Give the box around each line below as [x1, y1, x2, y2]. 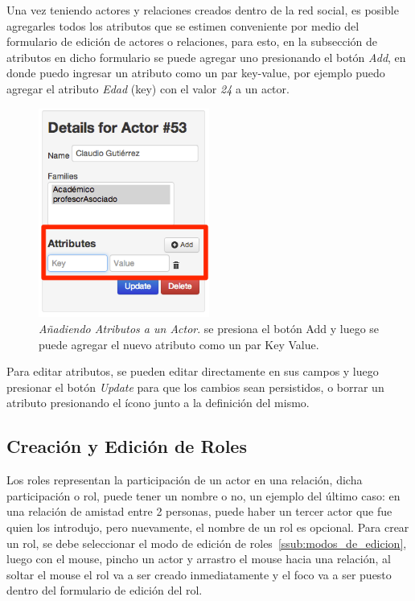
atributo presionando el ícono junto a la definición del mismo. [6, 394, 310, 411]
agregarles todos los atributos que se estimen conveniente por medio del [6, 17, 360, 34]
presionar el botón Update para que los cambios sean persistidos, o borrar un [6, 378, 384, 395]
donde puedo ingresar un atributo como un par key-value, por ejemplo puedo [6, 64, 385, 81]
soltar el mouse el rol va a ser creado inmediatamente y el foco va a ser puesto [6, 566, 392, 582]
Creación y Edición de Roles [6, 434, 247, 459]
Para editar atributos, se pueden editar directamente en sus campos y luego [6, 363, 379, 380]
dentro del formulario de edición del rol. [6, 582, 203, 599]
